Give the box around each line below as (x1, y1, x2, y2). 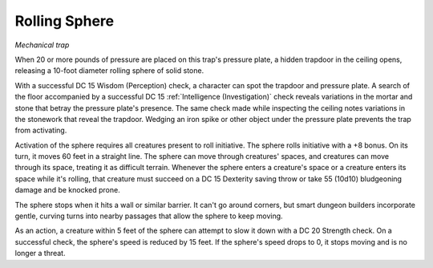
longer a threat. (14, 249, 66, 258)
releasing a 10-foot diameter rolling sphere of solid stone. (14, 66, 204, 75)
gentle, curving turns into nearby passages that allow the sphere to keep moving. (14, 211, 284, 221)
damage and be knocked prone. (14, 185, 120, 195)
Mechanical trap (14, 40, 70, 50)
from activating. (14, 125, 67, 136)
